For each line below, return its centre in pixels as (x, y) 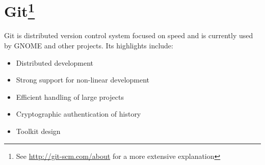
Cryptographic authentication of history (78, 114)
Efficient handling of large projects (70, 97)
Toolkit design (38, 131)
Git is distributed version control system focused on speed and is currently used (129, 35)
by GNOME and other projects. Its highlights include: (89, 46)
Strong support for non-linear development (83, 80)
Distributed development (55, 62)
